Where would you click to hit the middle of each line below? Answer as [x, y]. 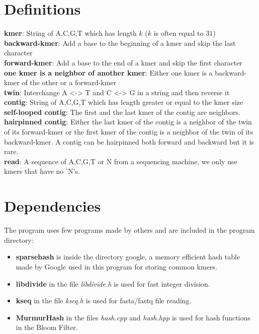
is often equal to [179, 33]
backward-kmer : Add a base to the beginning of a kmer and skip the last [120, 43]
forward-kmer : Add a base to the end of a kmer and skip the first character [123, 62]
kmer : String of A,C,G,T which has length [70, 33]
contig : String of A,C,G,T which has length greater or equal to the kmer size [123, 102]
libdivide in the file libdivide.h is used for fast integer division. [113, 283]
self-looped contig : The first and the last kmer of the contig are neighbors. [122, 112]
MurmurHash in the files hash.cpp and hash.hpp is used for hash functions [133, 317]
